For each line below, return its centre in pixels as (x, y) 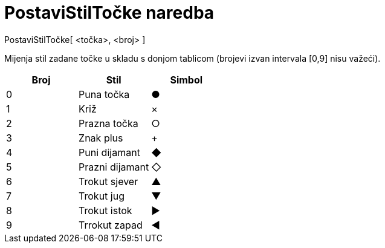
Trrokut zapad (111, 225)
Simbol (186, 80)
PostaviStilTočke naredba (109, 13)
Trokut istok (105, 210)
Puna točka (104, 94)
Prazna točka (108, 123)
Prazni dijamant (114, 167)
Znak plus (101, 138)
